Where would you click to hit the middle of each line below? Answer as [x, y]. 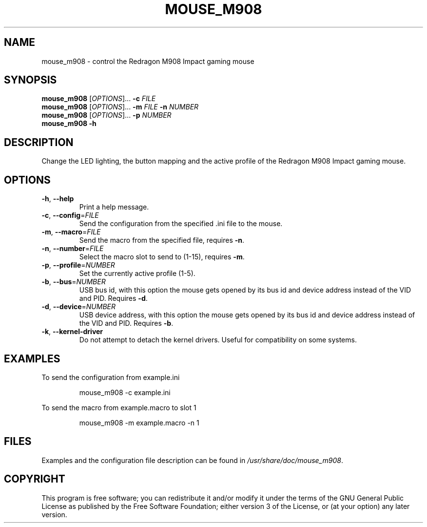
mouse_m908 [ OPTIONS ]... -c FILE [99, 99]
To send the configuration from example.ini [111, 377]
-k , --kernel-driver [72, 332]
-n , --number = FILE [73, 249]
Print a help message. [114, 207]
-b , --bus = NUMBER [74, 282]
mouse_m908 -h [69, 124]
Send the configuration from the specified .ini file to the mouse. [181, 224]
